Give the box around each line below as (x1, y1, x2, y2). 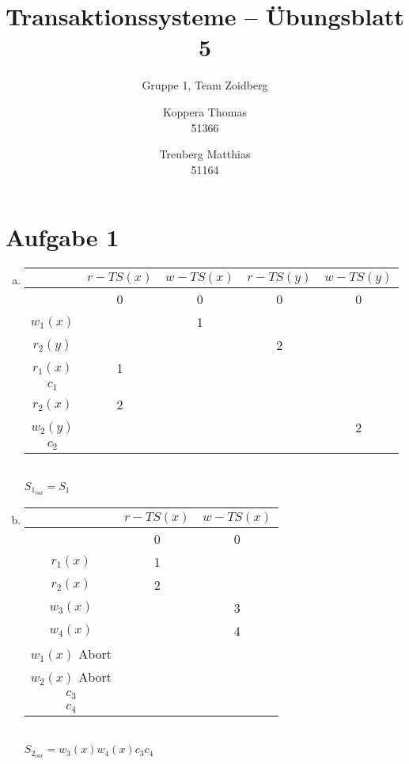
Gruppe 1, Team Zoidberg (142, 77, 268, 93)
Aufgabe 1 (6, 221, 119, 253)
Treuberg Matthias (159, 146, 251, 162)
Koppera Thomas (163, 103, 247, 120)
